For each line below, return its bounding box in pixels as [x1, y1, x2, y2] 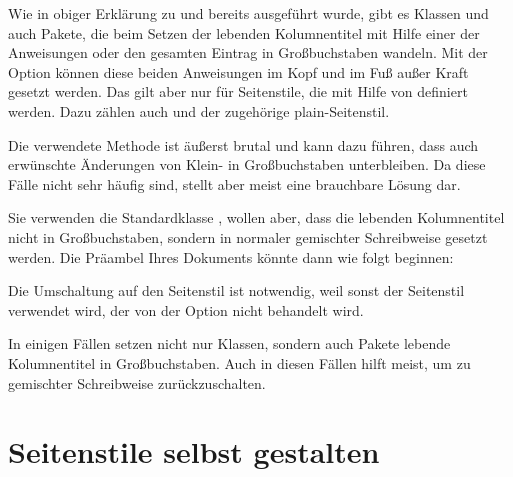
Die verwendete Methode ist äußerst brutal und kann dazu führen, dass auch [8, 134, 479, 155]
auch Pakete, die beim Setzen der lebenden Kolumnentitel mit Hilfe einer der [8, 22, 480, 43]
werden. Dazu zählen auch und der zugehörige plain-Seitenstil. [8, 100, 390, 121]
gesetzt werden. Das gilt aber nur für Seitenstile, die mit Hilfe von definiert [8, 81, 468, 102]
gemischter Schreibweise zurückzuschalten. [8, 372, 266, 393]
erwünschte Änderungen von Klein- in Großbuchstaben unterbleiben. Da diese [8, 154, 486, 175]
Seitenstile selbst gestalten [8, 431, 380, 472]
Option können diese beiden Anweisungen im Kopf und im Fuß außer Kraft [8, 61, 469, 82]
